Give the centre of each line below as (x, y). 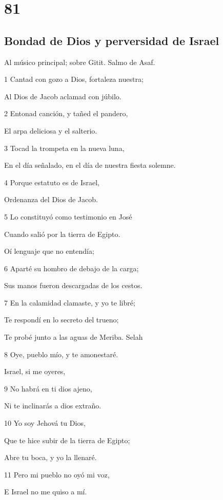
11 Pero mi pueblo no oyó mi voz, (57, 474)
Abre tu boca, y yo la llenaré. (50, 457)
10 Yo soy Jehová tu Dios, (45, 423)
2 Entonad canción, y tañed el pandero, (66, 113)
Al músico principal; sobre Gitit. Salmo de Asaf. (80, 62)
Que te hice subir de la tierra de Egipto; (67, 440)
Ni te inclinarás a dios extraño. (53, 406)
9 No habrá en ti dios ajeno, (48, 388)
